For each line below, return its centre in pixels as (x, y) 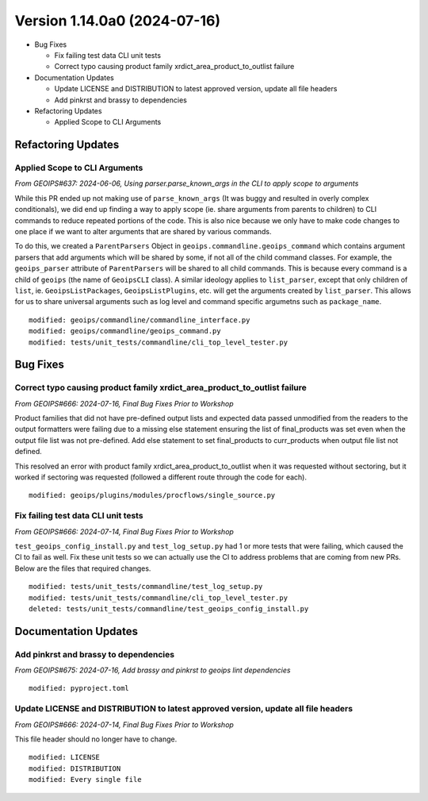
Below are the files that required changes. (83, 568)
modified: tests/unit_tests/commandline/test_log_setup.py (146, 587)
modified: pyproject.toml (79, 688)
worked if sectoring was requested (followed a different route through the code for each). (160, 477)
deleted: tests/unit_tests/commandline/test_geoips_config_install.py (169, 608)
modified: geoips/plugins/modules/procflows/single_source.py (152, 495)
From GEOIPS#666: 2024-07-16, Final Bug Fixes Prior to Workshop (124, 403)
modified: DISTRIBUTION (75, 768)
